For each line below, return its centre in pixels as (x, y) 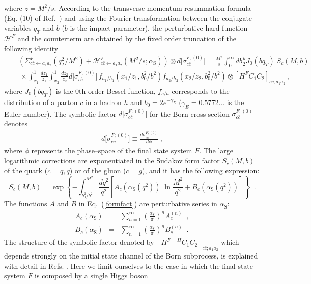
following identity (31, 48)
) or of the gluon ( (98, 171)
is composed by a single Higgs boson (91, 276)
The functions (26, 204)
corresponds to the (201, 91)
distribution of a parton (41, 102)
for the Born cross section (190, 113)
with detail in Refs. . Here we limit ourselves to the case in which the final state (129, 265)
